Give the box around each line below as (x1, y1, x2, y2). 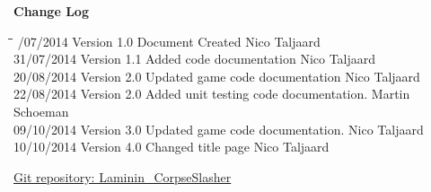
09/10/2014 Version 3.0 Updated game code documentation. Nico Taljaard (13, 119, 424, 138)
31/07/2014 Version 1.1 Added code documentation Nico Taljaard (13, 49, 376, 68)
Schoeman (13, 101, 69, 120)
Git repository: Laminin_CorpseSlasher (13, 167, 232, 186)
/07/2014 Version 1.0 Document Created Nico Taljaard (17, 31, 321, 50)
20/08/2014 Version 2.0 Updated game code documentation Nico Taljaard (13, 66, 420, 85)
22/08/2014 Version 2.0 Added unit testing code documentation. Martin (13, 84, 410, 103)
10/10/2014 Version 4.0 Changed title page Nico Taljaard (13, 137, 330, 156)
